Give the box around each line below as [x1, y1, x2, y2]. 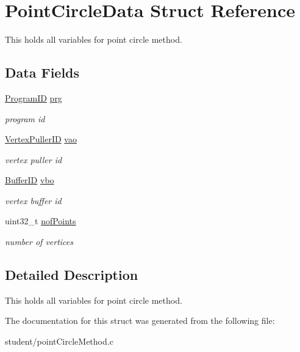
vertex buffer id [5, 194, 62, 207]
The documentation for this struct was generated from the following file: [5, 314, 275, 327]
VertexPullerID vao [5, 133, 77, 145]
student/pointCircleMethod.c [5, 335, 113, 348]
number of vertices [5, 235, 74, 248]
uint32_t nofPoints [5, 215, 76, 227]
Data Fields [5, 63, 80, 82]
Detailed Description [5, 265, 138, 284]
